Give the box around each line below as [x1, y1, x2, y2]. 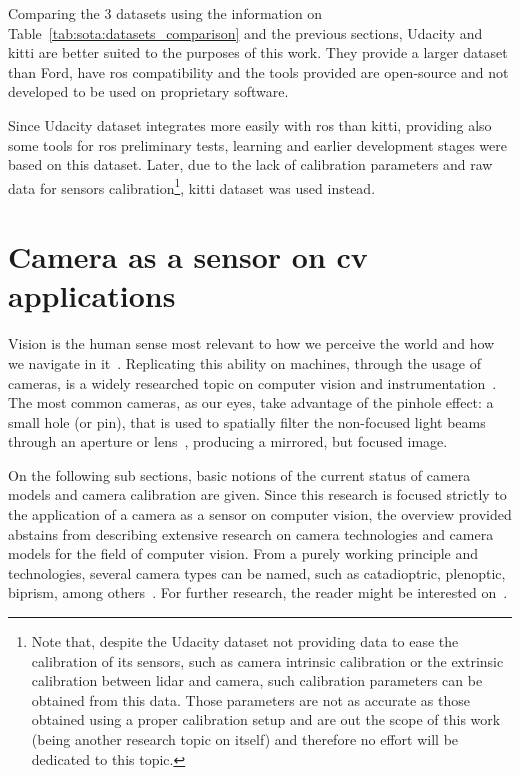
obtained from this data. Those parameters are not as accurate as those [31, 689, 470, 710]
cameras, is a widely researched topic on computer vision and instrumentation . [8, 372, 497, 393]
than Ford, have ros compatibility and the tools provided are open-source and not [8, 61, 509, 82]
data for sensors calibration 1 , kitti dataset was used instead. [8, 174, 376, 198]
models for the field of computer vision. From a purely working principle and [8, 543, 479, 564]
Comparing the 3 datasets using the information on [8, 3, 323, 23]
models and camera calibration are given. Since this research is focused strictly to [8, 484, 507, 505]
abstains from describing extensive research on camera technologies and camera [8, 523, 494, 544]
